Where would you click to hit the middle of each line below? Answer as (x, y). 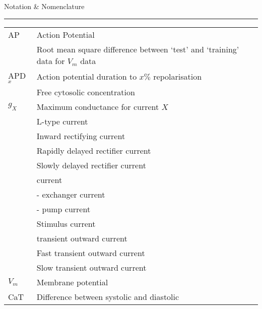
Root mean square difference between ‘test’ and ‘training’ (138, 49)
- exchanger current (71, 194)
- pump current (63, 209)
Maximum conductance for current (98, 106)
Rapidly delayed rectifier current (94, 150)
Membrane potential (72, 282)
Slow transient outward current (91, 267)
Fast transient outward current (91, 253)
